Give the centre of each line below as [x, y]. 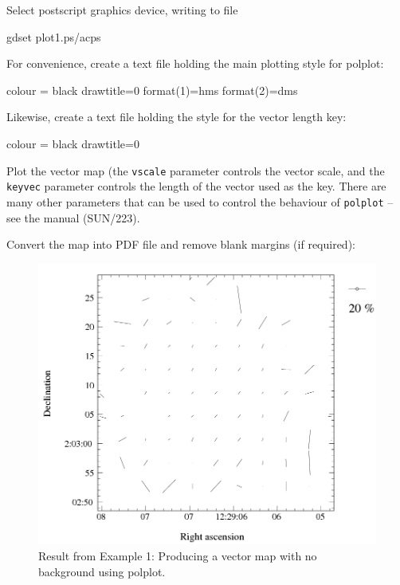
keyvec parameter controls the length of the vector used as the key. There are [196, 186]
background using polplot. [102, 571]
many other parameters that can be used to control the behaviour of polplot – [200, 201]
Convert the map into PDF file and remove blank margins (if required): [181, 244]
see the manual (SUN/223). [73, 217]
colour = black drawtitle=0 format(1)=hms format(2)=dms [152, 90]
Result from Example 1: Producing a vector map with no [178, 556]
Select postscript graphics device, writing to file [122, 10]
